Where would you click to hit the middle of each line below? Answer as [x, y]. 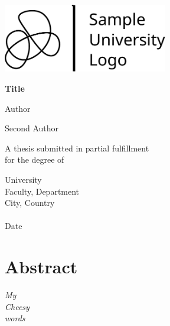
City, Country [30, 203]
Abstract [41, 267]
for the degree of [35, 159]
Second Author [32, 128]
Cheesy [17, 306]
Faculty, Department [42, 191]
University [23, 179]
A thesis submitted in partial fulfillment [77, 148]
